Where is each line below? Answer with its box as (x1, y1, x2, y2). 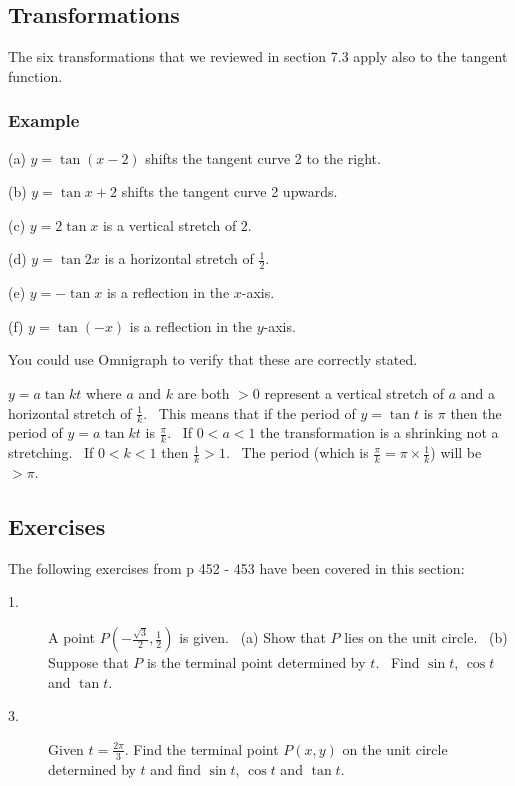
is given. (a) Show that (179, 627, 326, 648)
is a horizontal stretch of (104, 248, 254, 269)
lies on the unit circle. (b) (344, 627, 508, 648)
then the (450, 402, 502, 423)
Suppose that (48, 652, 129, 673)
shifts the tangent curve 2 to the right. (145, 147, 381, 168)
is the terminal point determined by (146, 652, 366, 673)
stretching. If (8, 442, 94, 463)
